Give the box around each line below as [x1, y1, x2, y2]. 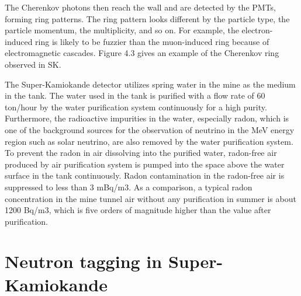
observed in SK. [5, 58, 61, 70]
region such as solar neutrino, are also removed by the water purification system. [5, 135, 293, 147]
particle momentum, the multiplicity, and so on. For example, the [5, 24, 239, 36]
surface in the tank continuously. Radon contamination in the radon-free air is [5, 169, 285, 182]
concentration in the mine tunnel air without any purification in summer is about [5, 192, 296, 204]
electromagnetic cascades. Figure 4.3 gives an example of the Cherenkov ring [5, 47, 279, 59]
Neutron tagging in [5, 249, 162, 273]
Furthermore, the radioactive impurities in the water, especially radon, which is [5, 112, 289, 124]
